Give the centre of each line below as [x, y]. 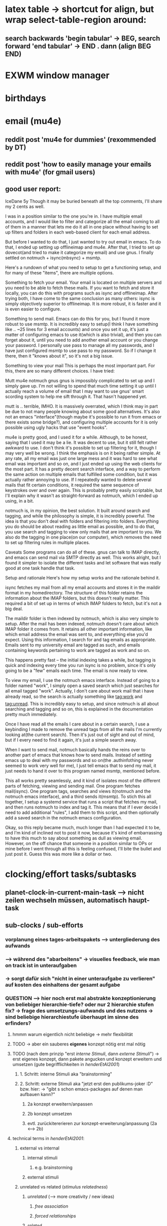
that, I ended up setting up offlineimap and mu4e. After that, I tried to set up [83, 247]
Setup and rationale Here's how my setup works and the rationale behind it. [83, 577]
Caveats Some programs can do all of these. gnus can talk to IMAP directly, [83, 552]
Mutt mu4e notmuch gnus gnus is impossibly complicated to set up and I [80, 380]
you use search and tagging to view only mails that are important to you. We [83, 531]
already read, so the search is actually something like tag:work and [74, 696]
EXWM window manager [57, 75]
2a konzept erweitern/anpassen [60, 1104]
